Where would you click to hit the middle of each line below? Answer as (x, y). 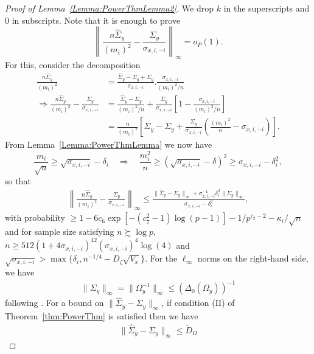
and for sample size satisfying (60, 231)
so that (18, 180)
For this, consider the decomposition (73, 64)
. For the (161, 258)
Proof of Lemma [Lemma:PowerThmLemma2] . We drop (110, 8)
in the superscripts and (267, 8)
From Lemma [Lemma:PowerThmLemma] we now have (109, 144)
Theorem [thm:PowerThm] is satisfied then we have (102, 316)
